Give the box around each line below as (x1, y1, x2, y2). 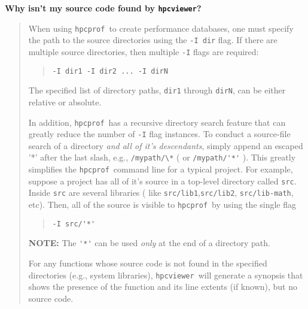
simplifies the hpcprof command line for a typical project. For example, (28, 163, 293, 175)
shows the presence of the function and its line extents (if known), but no (28, 280, 297, 293)
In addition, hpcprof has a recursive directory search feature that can (28, 116, 286, 128)
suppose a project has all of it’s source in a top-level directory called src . (28, 174, 297, 187)
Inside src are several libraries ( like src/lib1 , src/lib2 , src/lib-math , (28, 186, 294, 199)
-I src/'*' (52, 219, 96, 228)
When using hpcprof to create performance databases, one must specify (28, 22, 294, 34)
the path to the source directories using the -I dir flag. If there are (28, 34, 277, 46)
